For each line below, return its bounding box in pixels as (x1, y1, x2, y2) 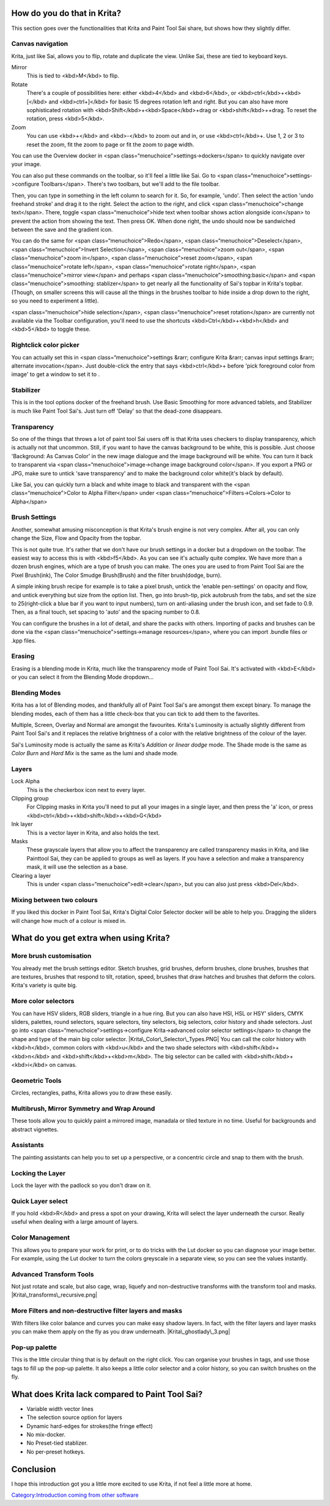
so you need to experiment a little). (11, 297, 99, 304)
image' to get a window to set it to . (11, 371, 100, 378)
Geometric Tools (11, 1076, 62, 1085)
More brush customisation (11, 952, 92, 960)
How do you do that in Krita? (11, 8, 122, 18)
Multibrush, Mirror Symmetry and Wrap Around (11, 1104, 155, 1113)
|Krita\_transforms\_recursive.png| (11, 1291, 98, 1298)
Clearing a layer (11, 872, 51, 879)
